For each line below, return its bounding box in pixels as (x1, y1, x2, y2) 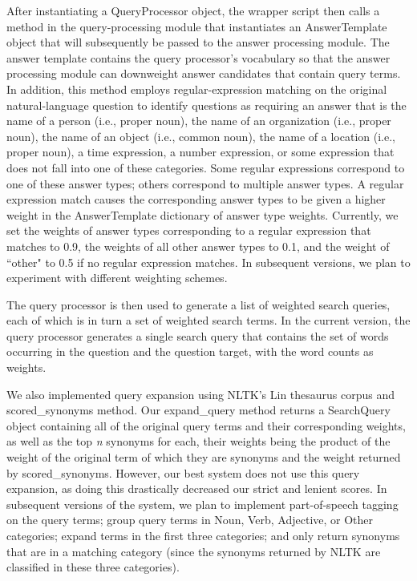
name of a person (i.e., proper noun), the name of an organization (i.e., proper (6, 112, 391, 129)
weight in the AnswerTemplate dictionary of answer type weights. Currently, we (6, 206, 399, 223)
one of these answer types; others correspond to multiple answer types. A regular (6, 175, 404, 192)
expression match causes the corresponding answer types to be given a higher (6, 191, 386, 208)
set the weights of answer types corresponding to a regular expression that (6, 222, 371, 239)
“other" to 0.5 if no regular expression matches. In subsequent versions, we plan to (6, 253, 411, 270)
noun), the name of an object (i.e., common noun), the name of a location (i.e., (6, 127, 395, 144)
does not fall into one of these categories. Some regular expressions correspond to (6, 159, 405, 176)
